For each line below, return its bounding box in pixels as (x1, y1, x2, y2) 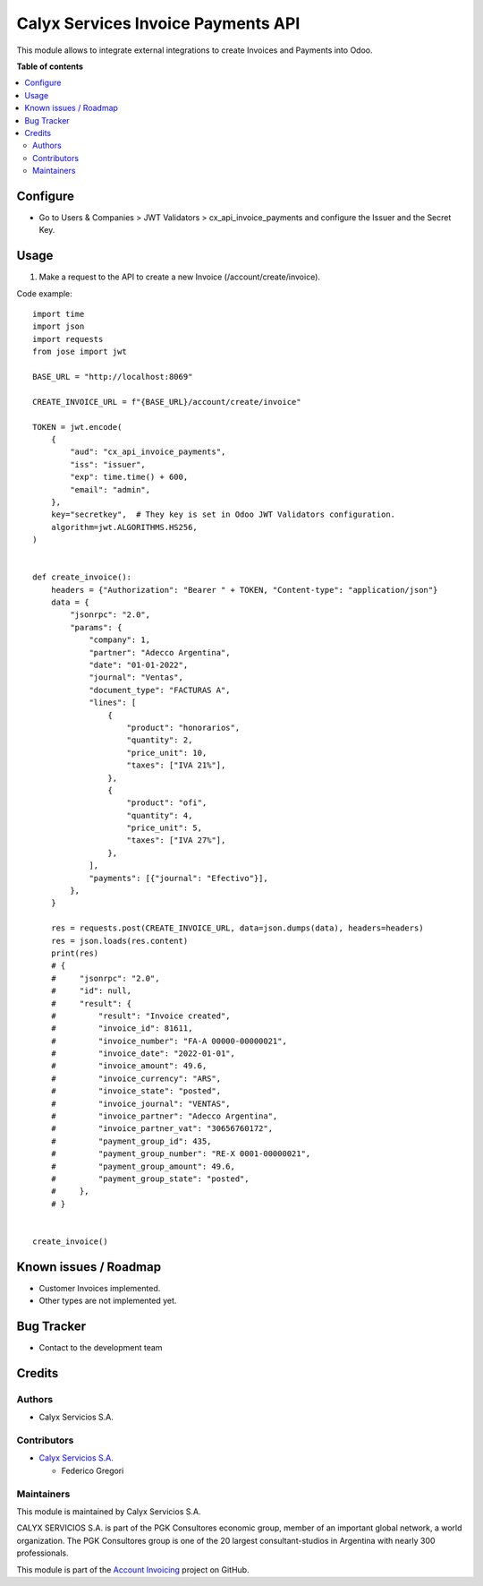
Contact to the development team (38, 1342, 163, 1353)
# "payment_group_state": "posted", (50, 1174, 250, 1184)
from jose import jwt (32, 347, 127, 357)
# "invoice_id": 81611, (50, 1024, 193, 1033)
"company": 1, (89, 635, 151, 645)
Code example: (16, 287, 73, 299)
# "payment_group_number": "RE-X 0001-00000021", (50, 1149, 311, 1159)
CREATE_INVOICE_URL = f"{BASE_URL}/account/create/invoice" (32, 397, 301, 407)
